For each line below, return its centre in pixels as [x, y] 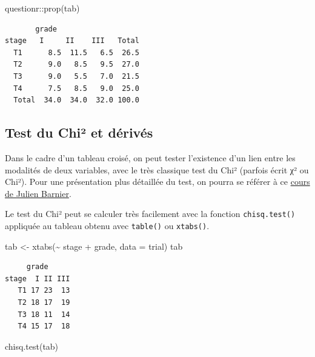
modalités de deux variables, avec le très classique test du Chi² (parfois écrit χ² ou [157, 169]
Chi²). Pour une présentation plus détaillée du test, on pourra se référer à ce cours [157, 182]
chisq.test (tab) [32, 346]
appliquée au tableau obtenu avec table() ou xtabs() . [107, 225]
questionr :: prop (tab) [42, 8]
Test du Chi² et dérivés [79, 132]
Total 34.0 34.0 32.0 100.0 [76, 100]
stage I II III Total [72, 41]
